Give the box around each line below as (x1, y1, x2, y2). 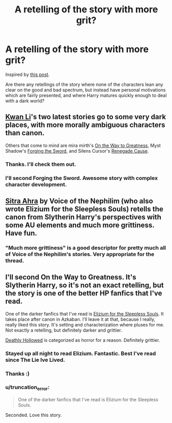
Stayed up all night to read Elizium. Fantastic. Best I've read (5, 350, 156, 357)
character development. (5, 181, 67, 188)
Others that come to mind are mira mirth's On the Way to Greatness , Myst (5, 142, 161, 149)
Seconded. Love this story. (5, 412, 62, 418)
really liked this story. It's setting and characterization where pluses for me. (5, 321, 164, 327)
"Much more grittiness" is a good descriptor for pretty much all (5, 244, 166, 251)
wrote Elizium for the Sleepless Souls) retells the (5, 205, 163, 213)
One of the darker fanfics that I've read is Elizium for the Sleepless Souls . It (5, 310, 164, 317)
